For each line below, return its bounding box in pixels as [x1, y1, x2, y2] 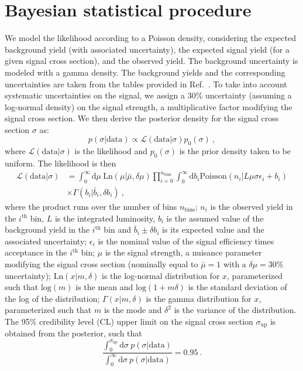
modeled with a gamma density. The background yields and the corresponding [5, 66, 285, 78]
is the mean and [75, 281, 133, 293]
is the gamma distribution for [146, 292, 252, 304]
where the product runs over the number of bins [5, 200, 177, 213]
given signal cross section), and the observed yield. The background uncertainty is [5, 55, 298, 67]
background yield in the [5, 223, 90, 236]
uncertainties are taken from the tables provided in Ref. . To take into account [5, 77, 287, 90]
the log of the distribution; [5, 292, 100, 304]
